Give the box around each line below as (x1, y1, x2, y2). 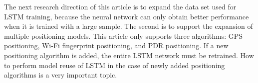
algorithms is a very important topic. (4, 70, 117, 80)
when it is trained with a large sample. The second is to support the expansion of (4, 21, 253, 31)
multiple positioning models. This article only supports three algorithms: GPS (4, 30, 243, 41)
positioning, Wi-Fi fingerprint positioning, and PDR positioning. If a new (4, 40, 229, 51)
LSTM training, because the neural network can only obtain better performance (4, 11, 249, 21)
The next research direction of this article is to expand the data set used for (4, 1, 237, 11)
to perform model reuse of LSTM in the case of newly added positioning (4, 60, 225, 70)
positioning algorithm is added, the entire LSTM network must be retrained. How (4, 50, 254, 60)
